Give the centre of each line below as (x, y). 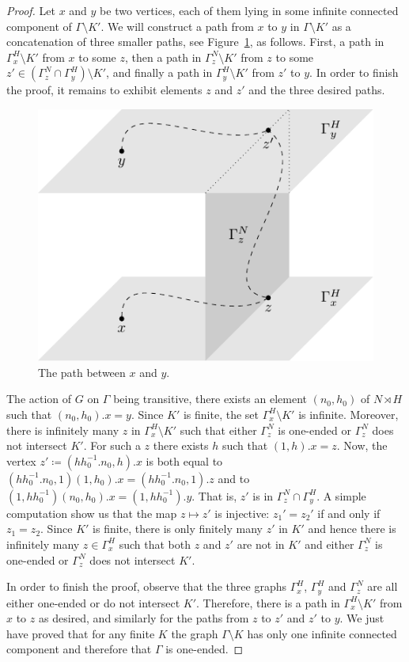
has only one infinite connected (322, 633)
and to (234, 478)
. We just (362, 618)
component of (39, 26)
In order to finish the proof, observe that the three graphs (146, 586)
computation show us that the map (92, 513)
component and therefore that (79, 649)
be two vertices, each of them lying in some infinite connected (249, 10)
